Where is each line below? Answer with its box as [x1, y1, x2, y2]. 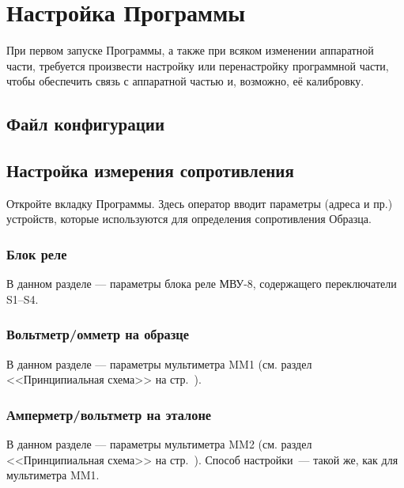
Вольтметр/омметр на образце [6, 324, 190, 344]
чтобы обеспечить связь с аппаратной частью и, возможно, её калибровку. [6, 73, 364, 89]
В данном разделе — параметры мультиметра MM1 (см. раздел [6, 355, 312, 372]
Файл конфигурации [6, 112, 165, 136]
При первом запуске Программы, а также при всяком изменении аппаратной [6, 42, 374, 59]
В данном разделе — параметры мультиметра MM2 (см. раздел [6, 436, 312, 452]
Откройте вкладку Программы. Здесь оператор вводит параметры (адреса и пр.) [6, 195, 393, 211]
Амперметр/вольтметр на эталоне [6, 404, 212, 424]
